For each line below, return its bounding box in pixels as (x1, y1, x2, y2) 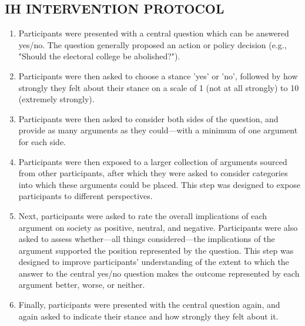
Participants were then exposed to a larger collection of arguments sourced (18, 155, 287, 167)
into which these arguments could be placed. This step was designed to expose (18, 178, 301, 190)
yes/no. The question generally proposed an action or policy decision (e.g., (18, 38, 287, 51)
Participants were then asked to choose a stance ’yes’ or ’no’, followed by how (18, 69, 298, 82)
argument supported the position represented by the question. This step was (18, 244, 294, 256)
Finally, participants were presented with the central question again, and (18, 298, 280, 311)
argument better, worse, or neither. (18, 278, 145, 291)
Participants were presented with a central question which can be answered (18, 27, 289, 39)
